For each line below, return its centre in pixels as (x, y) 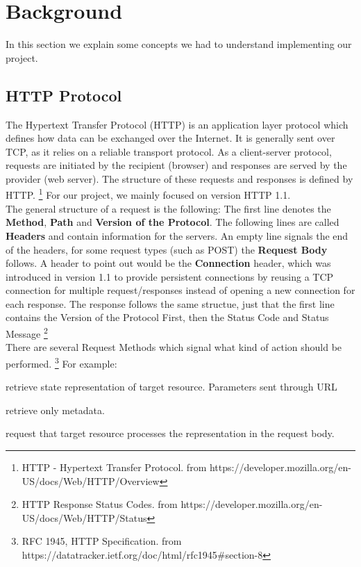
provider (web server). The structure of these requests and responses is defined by (179, 178)
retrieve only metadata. (55, 410)
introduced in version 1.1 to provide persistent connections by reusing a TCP (170, 276)
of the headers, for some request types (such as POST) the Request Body (167, 249)
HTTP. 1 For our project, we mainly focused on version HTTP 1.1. (148, 194)
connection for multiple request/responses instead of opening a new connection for (180, 290)
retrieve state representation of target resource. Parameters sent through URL (171, 387)
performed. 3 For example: (61, 362)
